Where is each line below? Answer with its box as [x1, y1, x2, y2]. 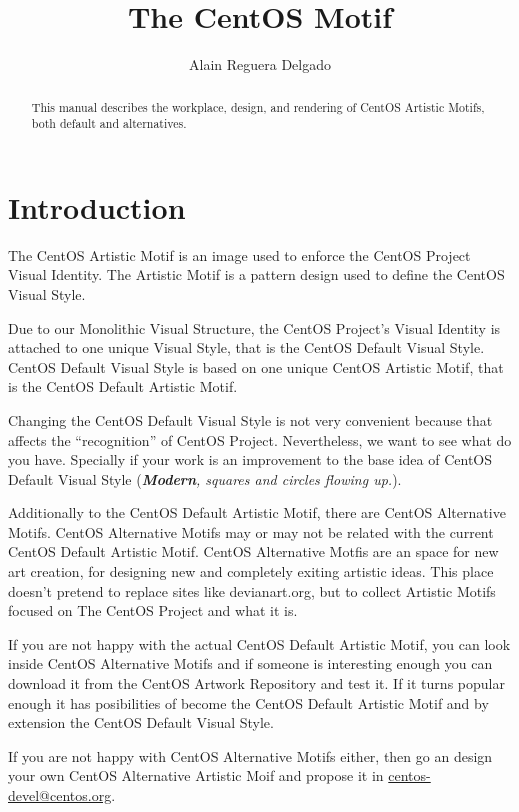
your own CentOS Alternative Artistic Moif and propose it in [8, 765, 384, 786]
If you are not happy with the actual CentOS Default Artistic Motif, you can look [8, 633, 511, 654]
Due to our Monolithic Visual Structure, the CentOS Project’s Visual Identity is [8, 317, 501, 338]
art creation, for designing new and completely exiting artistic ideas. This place [8, 561, 494, 582]
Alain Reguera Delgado [189, 54, 331, 75]
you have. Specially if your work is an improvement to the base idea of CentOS [8, 449, 493, 470]
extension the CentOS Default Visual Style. [8, 712, 274, 733]
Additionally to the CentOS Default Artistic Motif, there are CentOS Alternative [8, 502, 506, 523]
